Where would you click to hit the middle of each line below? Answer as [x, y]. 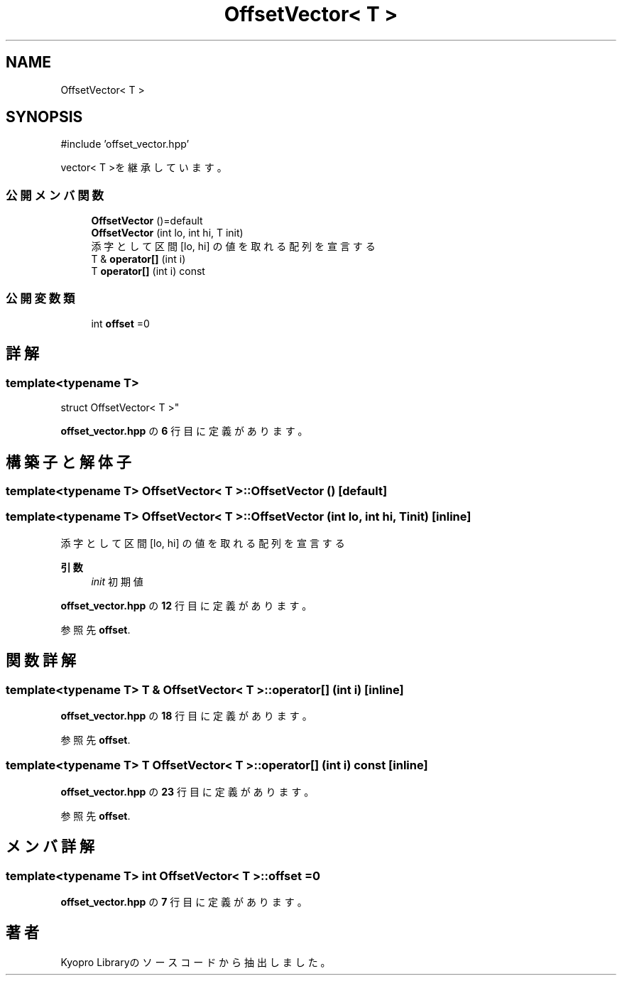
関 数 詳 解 [41, 661]
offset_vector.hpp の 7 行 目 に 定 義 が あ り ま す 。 [184, 901]
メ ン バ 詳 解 [50, 847]
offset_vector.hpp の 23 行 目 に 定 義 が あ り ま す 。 [187, 791]
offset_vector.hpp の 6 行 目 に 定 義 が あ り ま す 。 [184, 431]
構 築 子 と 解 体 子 [69, 462]
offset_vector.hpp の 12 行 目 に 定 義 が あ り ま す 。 [186, 605]
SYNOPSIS [44, 117]
